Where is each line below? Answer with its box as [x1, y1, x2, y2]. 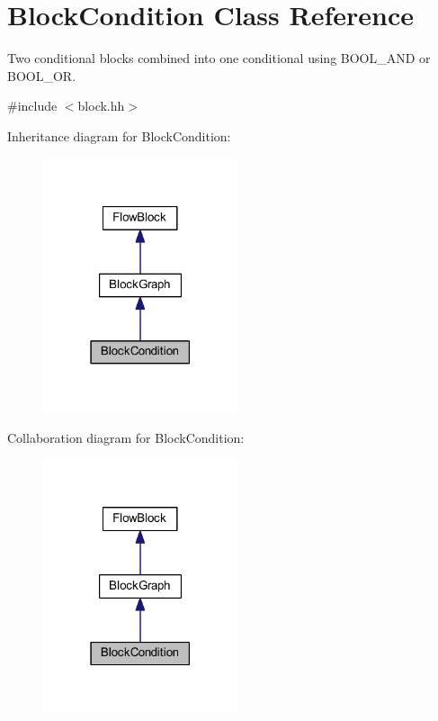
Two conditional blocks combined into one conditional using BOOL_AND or [7, 49, 431, 68]
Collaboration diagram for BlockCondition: [7, 428, 245, 446]
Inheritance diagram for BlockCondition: [7, 126, 231, 145]
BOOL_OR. [7, 66, 76, 85]
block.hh [77, 96, 125, 115]
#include [7, 96, 58, 115]
